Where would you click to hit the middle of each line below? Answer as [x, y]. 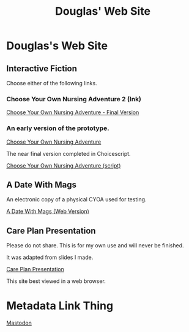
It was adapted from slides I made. [50, 257]
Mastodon [19, 323]
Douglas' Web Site [103, 11]
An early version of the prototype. [58, 128]
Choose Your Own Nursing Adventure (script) [64, 165]
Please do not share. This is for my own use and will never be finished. [95, 245]
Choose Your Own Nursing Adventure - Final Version [73, 112]
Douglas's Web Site [57, 46]
